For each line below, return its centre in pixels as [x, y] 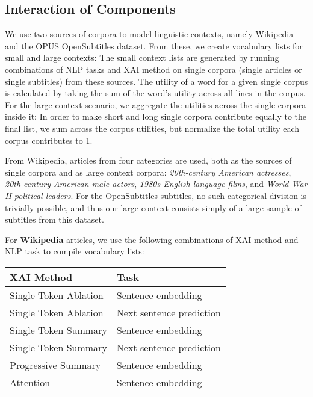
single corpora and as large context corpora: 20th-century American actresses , [148, 172]
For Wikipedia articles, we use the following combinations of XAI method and [152, 239]
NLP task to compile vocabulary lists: [75, 251]
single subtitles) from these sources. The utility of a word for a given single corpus [156, 81]
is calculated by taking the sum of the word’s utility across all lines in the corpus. [155, 93]
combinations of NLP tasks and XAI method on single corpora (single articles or [153, 69]
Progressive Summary [55, 365]
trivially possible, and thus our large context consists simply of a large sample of [153, 207]
